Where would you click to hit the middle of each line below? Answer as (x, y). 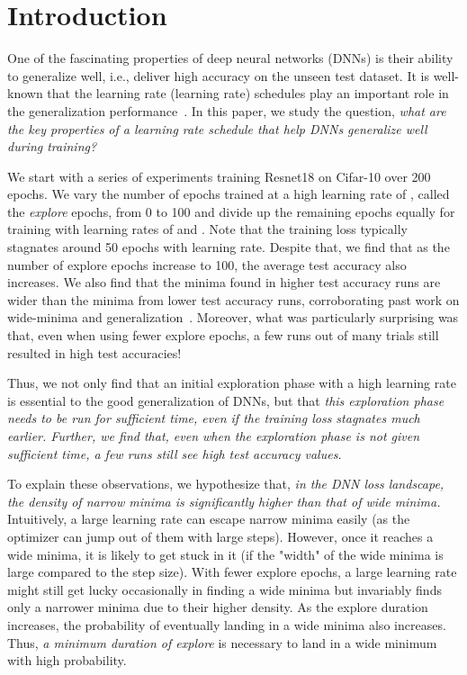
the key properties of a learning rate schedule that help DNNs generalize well (217, 128)
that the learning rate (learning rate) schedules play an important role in (248, 93)
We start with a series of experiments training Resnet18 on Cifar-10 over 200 (219, 176)
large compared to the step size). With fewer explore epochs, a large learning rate (232, 572)
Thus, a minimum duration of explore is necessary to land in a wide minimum (222, 642)
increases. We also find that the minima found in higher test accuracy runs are (224, 282)
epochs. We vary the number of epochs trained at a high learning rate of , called (229, 194)
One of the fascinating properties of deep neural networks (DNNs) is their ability (230, 58)
